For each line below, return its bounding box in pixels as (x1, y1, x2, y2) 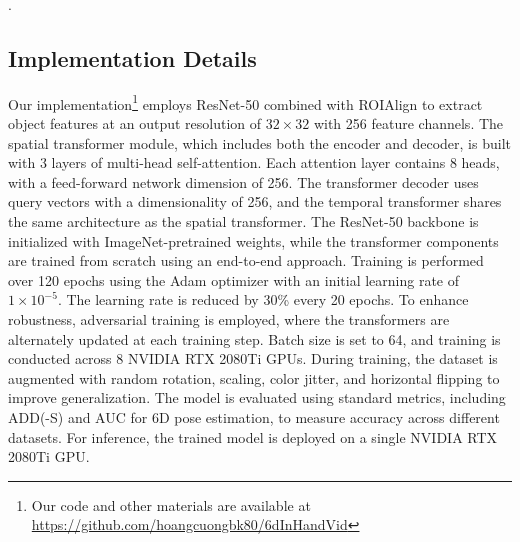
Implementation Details (8, 42, 257, 73)
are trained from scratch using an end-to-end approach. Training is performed (8, 250, 484, 271)
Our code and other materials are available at (31, 494, 311, 515)
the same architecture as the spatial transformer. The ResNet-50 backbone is (8, 211, 479, 232)
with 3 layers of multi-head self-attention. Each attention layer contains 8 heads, (8, 152, 500, 173)
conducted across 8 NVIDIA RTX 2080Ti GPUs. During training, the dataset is (8, 348, 498, 369)
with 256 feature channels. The (313, 113, 504, 134)
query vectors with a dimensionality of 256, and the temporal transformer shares (8, 191, 502, 212)
